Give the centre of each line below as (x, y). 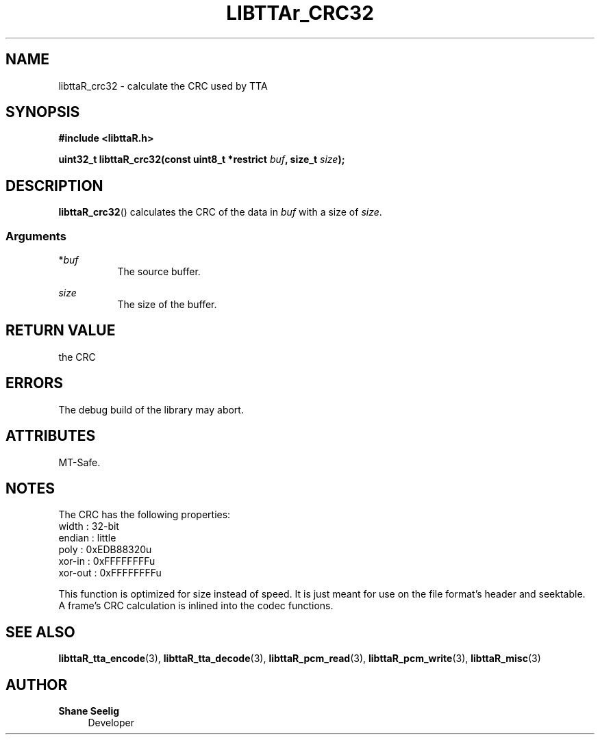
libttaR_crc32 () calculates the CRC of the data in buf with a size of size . (220, 212)
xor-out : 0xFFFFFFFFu (110, 573)
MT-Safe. (79, 462)
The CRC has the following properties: (145, 515)
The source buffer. (159, 272)
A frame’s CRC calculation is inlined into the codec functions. (196, 606)
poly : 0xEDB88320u (105, 550)
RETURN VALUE (61, 331)
